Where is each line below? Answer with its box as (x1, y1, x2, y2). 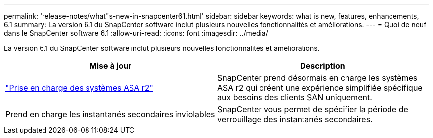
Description (300, 61, 345, 71)
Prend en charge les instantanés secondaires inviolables (5, 109, 215, 119)
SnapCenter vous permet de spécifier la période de (217, 104, 408, 114)
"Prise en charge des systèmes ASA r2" (5, 83, 153, 92)
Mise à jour (89, 61, 132, 71)
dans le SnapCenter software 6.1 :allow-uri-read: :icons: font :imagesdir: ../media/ (4, 29, 268, 37)
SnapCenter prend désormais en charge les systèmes (217, 73, 418, 83)
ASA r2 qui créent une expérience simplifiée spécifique (217, 83, 423, 92)
